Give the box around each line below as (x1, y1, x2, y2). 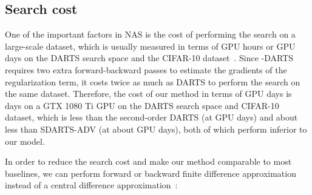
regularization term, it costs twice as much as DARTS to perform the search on (5, 75, 300, 88)
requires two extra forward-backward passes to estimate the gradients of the (5, 63, 287, 76)
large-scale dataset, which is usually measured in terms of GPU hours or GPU (5, 39, 296, 52)
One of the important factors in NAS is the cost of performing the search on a (5, 28, 296, 41)
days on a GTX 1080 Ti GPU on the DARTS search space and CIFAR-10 (5, 99, 279, 111)
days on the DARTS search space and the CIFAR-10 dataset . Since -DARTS (5, 51, 294, 64)
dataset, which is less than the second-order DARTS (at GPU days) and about (5, 111, 298, 124)
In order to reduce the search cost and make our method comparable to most (5, 155, 292, 168)
